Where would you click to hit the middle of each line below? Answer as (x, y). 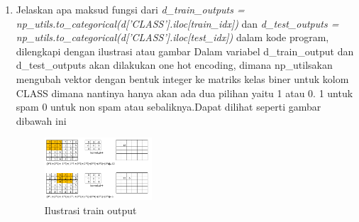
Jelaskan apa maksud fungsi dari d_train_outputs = (130, 9)
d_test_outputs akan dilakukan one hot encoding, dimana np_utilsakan (174, 65)
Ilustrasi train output (90, 210)
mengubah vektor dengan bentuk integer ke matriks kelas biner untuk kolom (182, 78)
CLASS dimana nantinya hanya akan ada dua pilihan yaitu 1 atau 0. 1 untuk (184, 93)
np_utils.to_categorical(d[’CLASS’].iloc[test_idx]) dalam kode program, (172, 37)
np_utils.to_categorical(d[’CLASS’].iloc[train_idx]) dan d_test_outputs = (177, 23)
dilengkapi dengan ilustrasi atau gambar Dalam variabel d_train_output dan (185, 51)
